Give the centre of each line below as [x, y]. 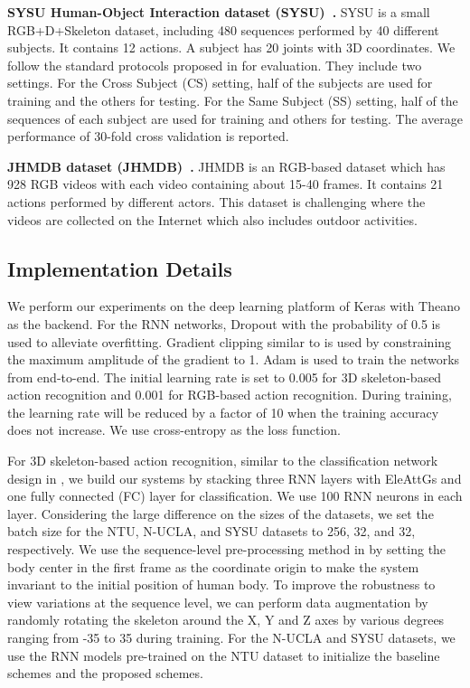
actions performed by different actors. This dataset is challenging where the [216, 201]
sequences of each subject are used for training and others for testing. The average [235, 118]
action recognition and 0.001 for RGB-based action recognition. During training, [230, 395]
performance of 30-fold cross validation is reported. [148, 136]
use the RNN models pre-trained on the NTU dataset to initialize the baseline [224, 655]
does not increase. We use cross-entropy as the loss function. [174, 430]
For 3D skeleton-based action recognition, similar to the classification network [223, 461]
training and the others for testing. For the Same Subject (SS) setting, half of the [233, 100]
